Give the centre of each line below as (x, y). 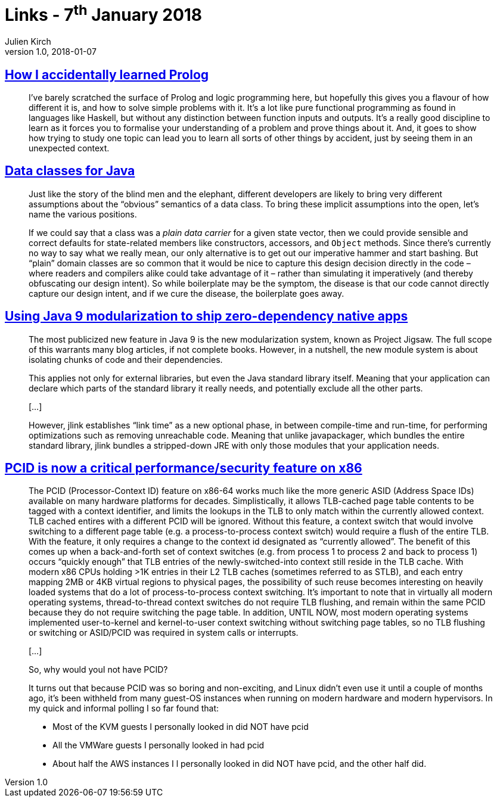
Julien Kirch (28, 42)
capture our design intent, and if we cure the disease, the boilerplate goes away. (187, 293)
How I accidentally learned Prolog (107, 74)
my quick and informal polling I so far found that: (124, 708)
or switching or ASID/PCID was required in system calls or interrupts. (164, 633)
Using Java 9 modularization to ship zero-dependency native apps (206, 316)
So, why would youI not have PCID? (98, 670)
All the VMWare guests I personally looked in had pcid (159, 745)
